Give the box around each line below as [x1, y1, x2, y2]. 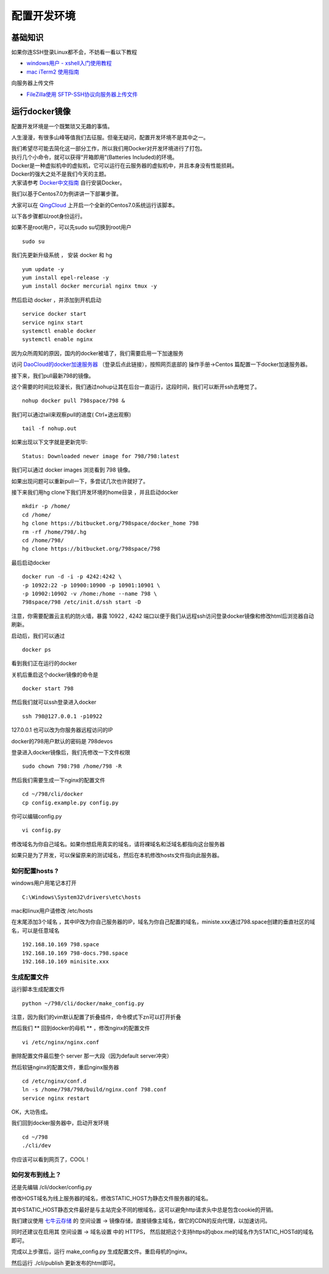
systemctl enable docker [22, 327, 96, 334]
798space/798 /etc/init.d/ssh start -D [22, 599, 141, 606]
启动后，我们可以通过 [11, 632, 65, 639]
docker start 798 [22, 685, 74, 692]
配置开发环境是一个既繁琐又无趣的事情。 [11, 122, 113, 130]
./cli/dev [22, 1142, 51, 1149]
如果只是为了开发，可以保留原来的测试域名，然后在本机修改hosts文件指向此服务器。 [11, 852, 222, 859]
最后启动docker [11, 559, 51, 566]
